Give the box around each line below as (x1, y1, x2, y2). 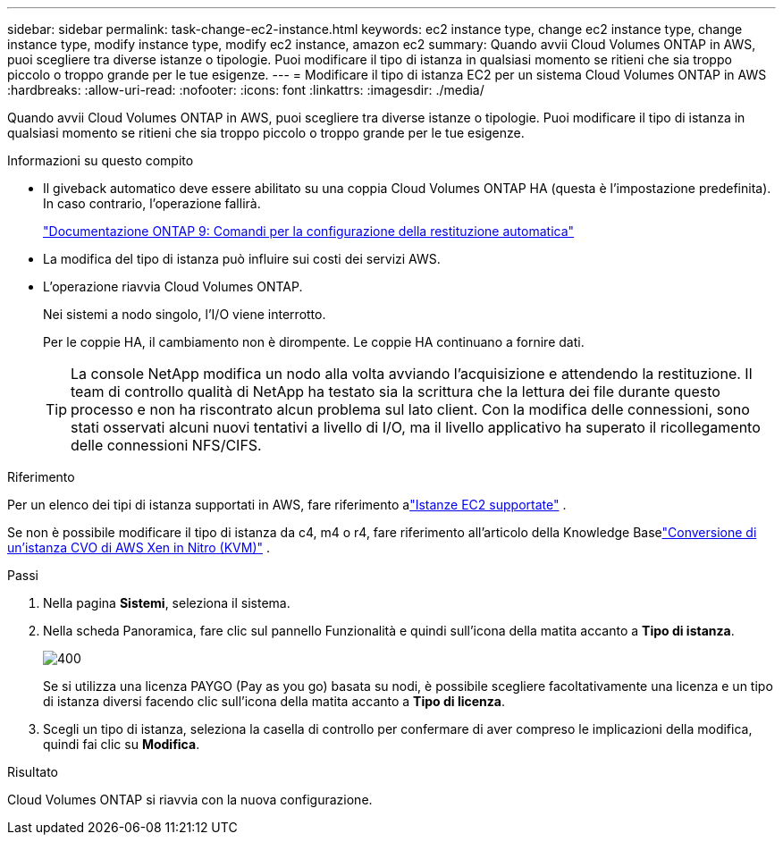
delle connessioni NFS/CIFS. (71, 436, 262, 454)
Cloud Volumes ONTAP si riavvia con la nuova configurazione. (7, 792, 373, 807)
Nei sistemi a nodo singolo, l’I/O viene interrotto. (43, 307, 326, 322)
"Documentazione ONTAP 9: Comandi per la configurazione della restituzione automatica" (43, 223, 575, 239)
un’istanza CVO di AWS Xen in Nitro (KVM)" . (7, 540, 270, 555)
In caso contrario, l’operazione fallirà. (43, 196, 261, 211)
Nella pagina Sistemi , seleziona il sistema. (43, 595, 290, 610)
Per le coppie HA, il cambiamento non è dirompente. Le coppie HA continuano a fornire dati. (43, 334, 585, 349)
